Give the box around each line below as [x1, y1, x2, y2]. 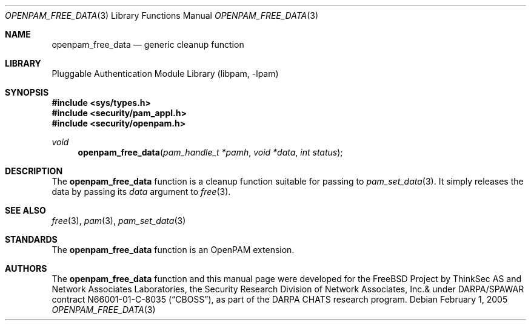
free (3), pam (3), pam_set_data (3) [52, 215, 186, 226]
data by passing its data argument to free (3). [52, 186, 231, 197]
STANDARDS [5, 234, 58, 245]
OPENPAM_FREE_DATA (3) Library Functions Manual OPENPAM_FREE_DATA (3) [5, 10, 319, 21]
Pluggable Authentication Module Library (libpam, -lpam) [52, 68, 279, 79]
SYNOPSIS [5, 87, 49, 97]
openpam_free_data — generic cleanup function [52, 39, 244, 50]
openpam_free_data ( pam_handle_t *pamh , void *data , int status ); [78, 147, 343, 157]
